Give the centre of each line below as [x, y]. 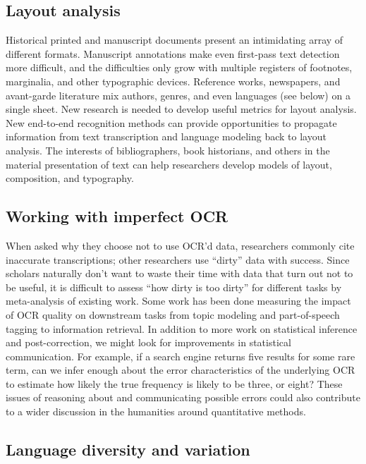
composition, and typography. [70, 178]
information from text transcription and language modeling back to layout [166, 136]
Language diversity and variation [128, 450]
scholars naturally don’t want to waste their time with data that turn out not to [179, 273]
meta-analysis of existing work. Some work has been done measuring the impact [178, 301]
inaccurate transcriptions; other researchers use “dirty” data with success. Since [178, 259]
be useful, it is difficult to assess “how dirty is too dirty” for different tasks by [174, 287]
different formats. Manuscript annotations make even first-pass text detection [173, 53]
